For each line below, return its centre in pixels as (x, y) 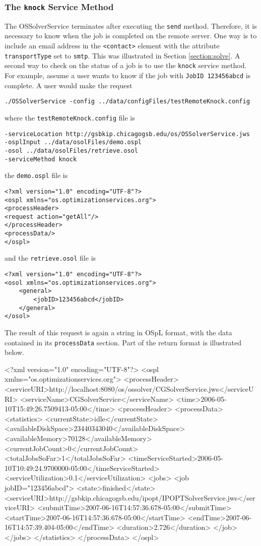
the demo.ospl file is (36, 175)
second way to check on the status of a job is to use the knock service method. (126, 65)
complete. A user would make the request (69, 85)
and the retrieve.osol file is (50, 258)
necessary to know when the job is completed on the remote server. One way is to (131, 36)
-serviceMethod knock (41, 159)
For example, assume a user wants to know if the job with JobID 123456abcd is (128, 75)
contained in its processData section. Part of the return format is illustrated (123, 342)
